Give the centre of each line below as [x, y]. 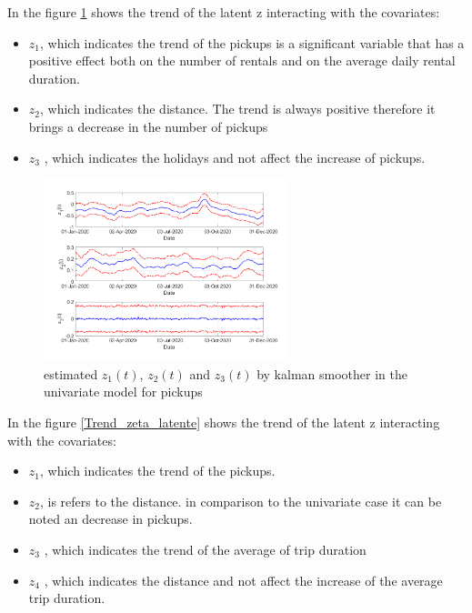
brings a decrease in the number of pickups [148, 126]
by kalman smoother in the [332, 373]
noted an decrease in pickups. [110, 519]
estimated [71, 373]
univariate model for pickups [123, 392]
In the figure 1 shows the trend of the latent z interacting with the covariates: [224, 12]
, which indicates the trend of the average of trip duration [205, 549]
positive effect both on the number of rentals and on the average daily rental [242, 60]
